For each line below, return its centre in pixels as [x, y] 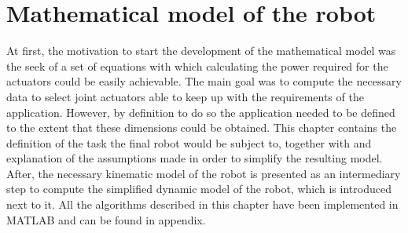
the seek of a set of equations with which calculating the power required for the [197, 66]
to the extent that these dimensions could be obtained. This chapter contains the [202, 127]
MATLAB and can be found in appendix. [106, 219]
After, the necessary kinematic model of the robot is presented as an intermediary [204, 173]
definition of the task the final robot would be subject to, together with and [189, 142]
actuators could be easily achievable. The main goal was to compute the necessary [204, 81]
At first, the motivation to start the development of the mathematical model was [201, 51]
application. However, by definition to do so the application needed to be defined [201, 112]
